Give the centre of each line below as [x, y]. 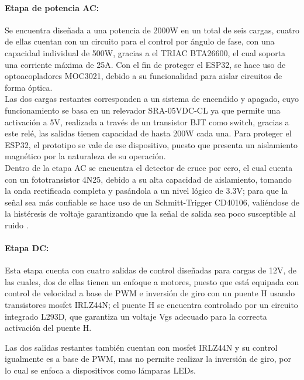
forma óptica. [29, 87]
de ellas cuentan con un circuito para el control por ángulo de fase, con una [140, 41]
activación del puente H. [48, 328]
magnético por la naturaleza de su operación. [85, 156]
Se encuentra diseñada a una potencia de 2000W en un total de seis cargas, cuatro [152, 30]
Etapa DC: [27, 248]
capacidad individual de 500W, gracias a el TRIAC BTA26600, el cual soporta [145, 52]
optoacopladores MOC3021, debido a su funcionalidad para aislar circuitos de [144, 76]
